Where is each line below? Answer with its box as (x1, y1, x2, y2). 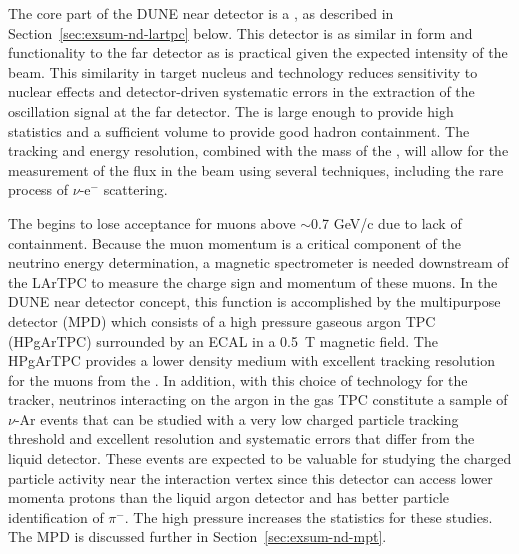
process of (8, 179, 69, 200)
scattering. (103, 179, 168, 200)
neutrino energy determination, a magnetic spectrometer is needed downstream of (8, 252, 509, 273)
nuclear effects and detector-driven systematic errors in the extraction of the (8, 81, 475, 102)
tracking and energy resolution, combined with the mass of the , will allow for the (8, 140, 509, 161)
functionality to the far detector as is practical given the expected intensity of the (8, 42, 508, 63)
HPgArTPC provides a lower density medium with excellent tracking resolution (8, 350, 495, 371)
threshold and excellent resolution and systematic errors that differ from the (8, 428, 475, 449)
